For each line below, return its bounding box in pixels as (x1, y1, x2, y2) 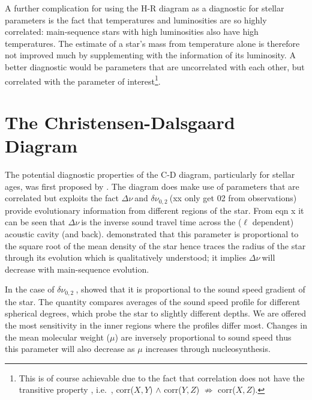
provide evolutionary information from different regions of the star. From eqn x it (5, 204, 304, 216)
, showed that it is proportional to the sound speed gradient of (76, 283, 305, 295)
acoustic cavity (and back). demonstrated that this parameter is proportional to (5, 227, 299, 240)
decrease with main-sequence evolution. (5, 262, 149, 275)
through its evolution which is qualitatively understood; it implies (5, 251, 247, 264)
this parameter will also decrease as (5, 342, 135, 355)
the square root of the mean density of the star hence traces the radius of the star (5, 239, 306, 252)
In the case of (5, 283, 55, 295)
